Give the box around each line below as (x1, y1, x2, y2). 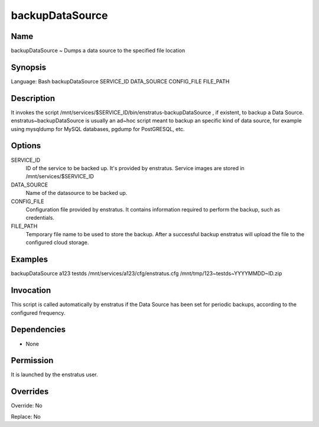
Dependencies (11, 325, 66, 335)
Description (11, 93, 56, 103)
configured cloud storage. (25, 239, 89, 246)
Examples (11, 255, 48, 265)
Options (11, 141, 41, 151)
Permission (11, 356, 54, 366)
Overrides (11, 387, 49, 397)
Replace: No (11, 413, 41, 420)
